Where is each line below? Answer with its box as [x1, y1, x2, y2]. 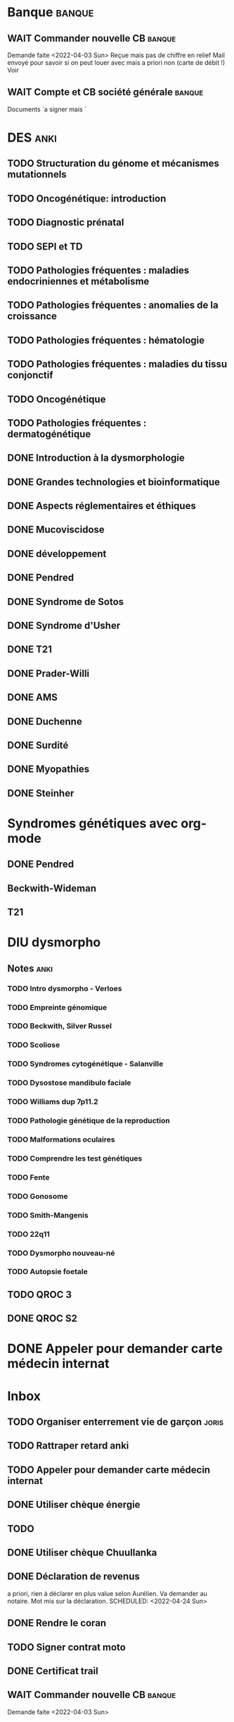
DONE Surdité [7, 739, 69, 751]
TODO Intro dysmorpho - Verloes [7, 983, 122, 993]
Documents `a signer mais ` [7, 105, 86, 113]
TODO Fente [7, 1172, 50, 1182]
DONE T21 [7, 644, 53, 656]
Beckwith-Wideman [7, 882, 97, 894]
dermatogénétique [7, 428, 91, 440]
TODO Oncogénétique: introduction [7, 192, 167, 204]
